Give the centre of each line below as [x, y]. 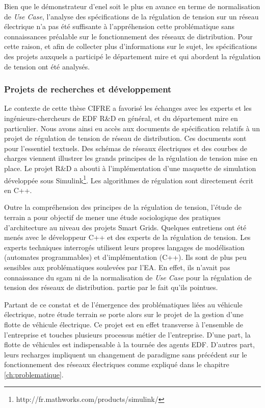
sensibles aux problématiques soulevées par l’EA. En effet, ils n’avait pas [117, 267]
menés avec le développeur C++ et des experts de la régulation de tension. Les [127, 237]
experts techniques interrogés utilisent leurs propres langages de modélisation [124, 247]
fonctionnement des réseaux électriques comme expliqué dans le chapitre [117, 364]
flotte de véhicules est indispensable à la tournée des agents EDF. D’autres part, [129, 344]
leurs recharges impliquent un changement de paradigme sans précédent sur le [126, 354]
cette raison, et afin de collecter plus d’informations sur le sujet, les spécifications [131, 46]
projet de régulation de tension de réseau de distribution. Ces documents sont [125, 138]
